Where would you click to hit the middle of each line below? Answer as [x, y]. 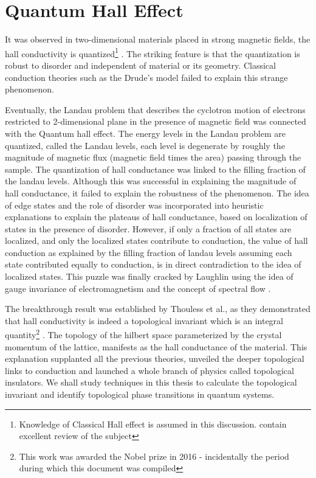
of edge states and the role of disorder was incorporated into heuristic [134, 205]
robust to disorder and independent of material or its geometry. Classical [140, 65]
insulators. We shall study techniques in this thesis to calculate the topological [151, 382]
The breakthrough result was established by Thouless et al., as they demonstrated [158, 309]
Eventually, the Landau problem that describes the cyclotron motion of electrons [155, 109]
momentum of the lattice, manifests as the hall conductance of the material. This [156, 346]
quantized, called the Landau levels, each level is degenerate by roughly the [145, 145]
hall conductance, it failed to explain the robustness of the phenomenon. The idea [157, 192]
